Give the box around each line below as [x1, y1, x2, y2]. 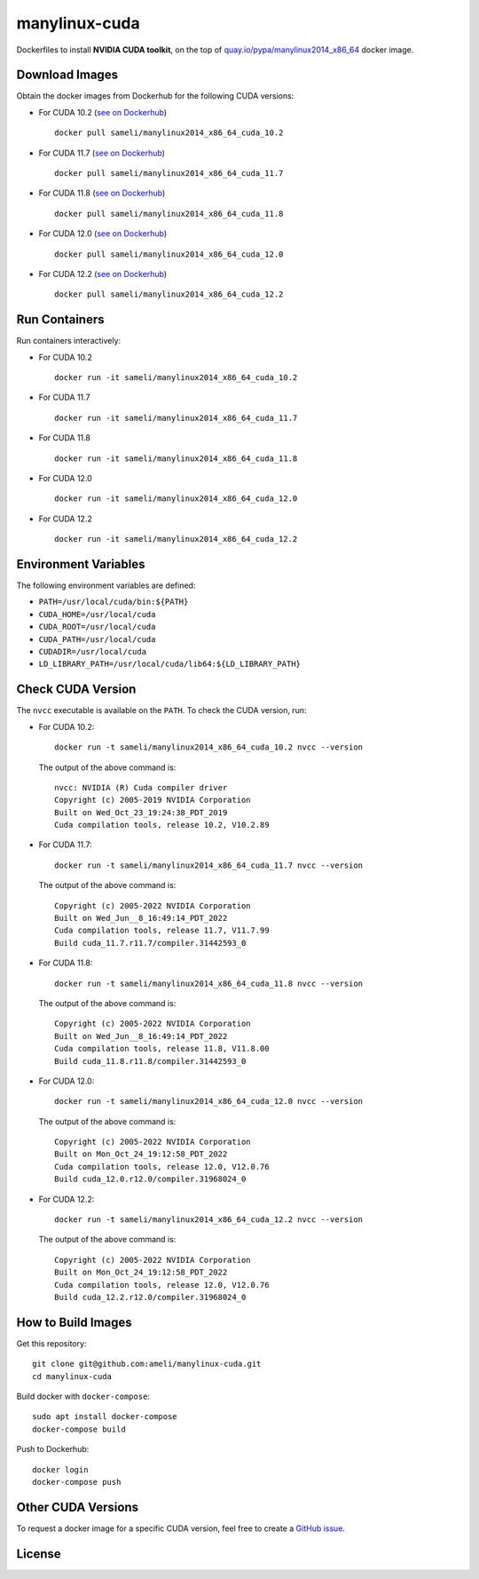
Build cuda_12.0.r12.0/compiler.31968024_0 [54, 1174, 247, 1185]
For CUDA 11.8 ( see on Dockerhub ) [38, 187, 166, 199]
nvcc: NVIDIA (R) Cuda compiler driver [54, 782, 228, 792]
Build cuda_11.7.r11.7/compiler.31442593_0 [54, 938, 247, 948]
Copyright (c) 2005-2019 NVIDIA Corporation [54, 795, 252, 805]
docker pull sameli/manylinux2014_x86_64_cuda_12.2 [54, 290, 284, 299]
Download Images [16, 67, 119, 83]
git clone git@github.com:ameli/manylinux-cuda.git [32, 1359, 262, 1369]
